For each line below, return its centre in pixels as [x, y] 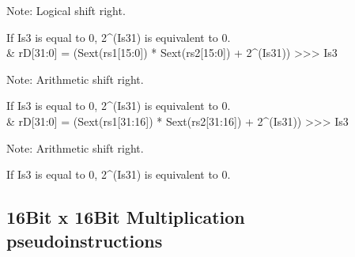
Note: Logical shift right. [66, 10]
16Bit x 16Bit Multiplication [126, 217]
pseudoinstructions [85, 240]
